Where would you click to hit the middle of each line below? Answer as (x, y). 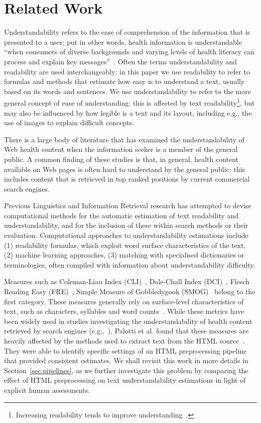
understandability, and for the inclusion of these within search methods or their (126, 225)
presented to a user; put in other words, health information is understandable (123, 41)
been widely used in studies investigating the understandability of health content (128, 321)
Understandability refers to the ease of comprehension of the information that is (127, 32)
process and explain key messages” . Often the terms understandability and (120, 61)
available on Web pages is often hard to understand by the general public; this (124, 169)
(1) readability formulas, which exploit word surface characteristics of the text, (125, 245)
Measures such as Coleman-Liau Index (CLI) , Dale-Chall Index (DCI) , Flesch (127, 281)
